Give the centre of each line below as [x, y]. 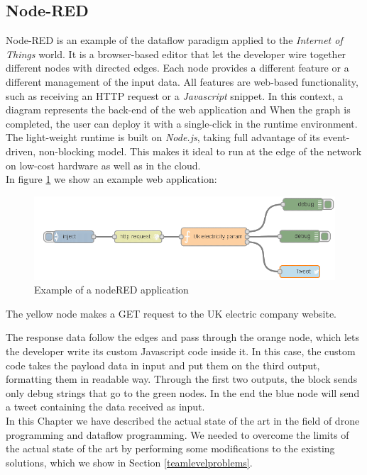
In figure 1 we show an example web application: [111, 179]
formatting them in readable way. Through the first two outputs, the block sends [182, 379]
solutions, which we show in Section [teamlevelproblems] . [129, 462]
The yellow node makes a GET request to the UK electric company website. [171, 313]
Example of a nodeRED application [111, 290]
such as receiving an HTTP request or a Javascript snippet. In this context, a [175, 95]
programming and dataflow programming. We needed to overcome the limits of [177, 434]
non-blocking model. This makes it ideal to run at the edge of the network [200, 151]
